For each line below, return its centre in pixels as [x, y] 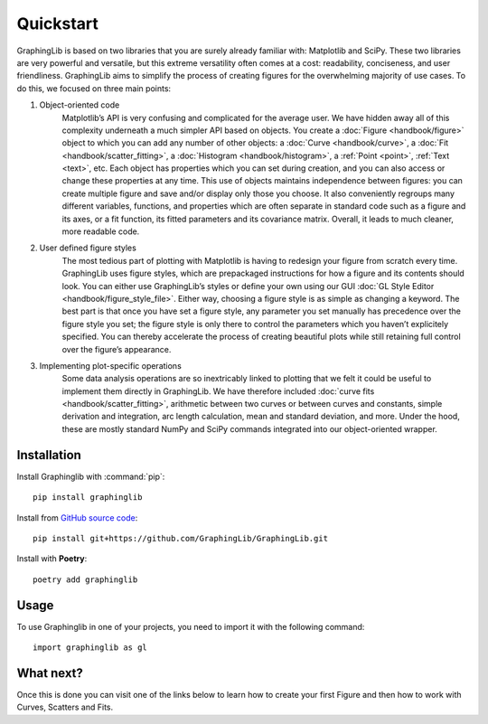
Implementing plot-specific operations [111, 365]
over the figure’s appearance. [117, 349]
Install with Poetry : [52, 559]
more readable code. [101, 231]
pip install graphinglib [88, 498]
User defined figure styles [88, 248]
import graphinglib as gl [90, 648]
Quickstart [58, 24]
